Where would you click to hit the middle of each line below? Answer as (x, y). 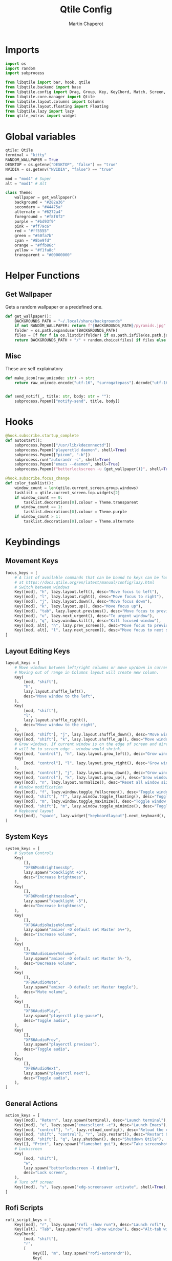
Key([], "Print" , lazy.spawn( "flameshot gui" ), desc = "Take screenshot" (92, 1144)
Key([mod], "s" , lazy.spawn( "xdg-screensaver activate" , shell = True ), (91, 1187)
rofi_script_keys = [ (28, 1220)
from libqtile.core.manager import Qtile (50, 97)
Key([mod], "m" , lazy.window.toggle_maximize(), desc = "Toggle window (90, 801)
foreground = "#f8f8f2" (40, 217)
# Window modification (39, 787)
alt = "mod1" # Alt (26, 184)
